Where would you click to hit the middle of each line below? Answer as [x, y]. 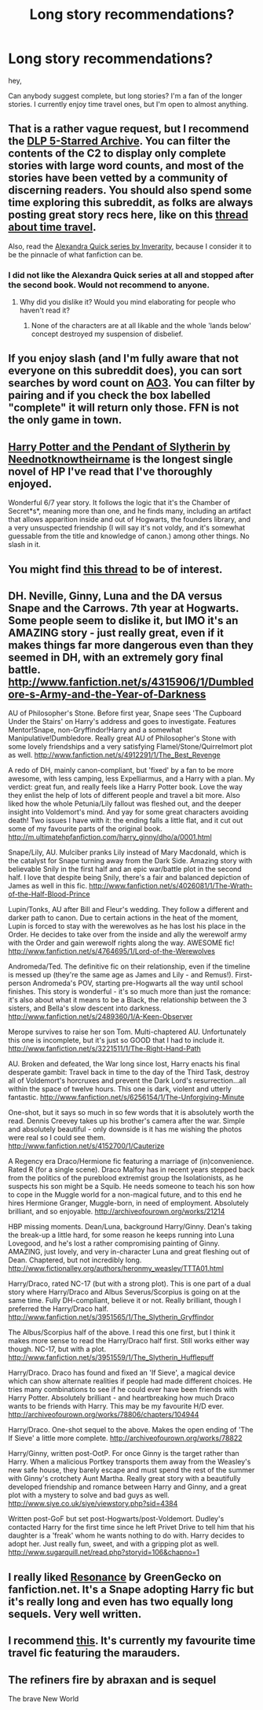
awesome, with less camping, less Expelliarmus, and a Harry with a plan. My [131, 779]
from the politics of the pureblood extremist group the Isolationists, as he [126, 1178]
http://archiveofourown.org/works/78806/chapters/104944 [104, 1415]
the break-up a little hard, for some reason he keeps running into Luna [121, 1235]
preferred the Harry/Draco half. [58, 1309]
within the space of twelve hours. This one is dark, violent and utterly [120, 1089]
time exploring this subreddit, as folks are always [131, 203]
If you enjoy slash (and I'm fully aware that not [124, 358]
